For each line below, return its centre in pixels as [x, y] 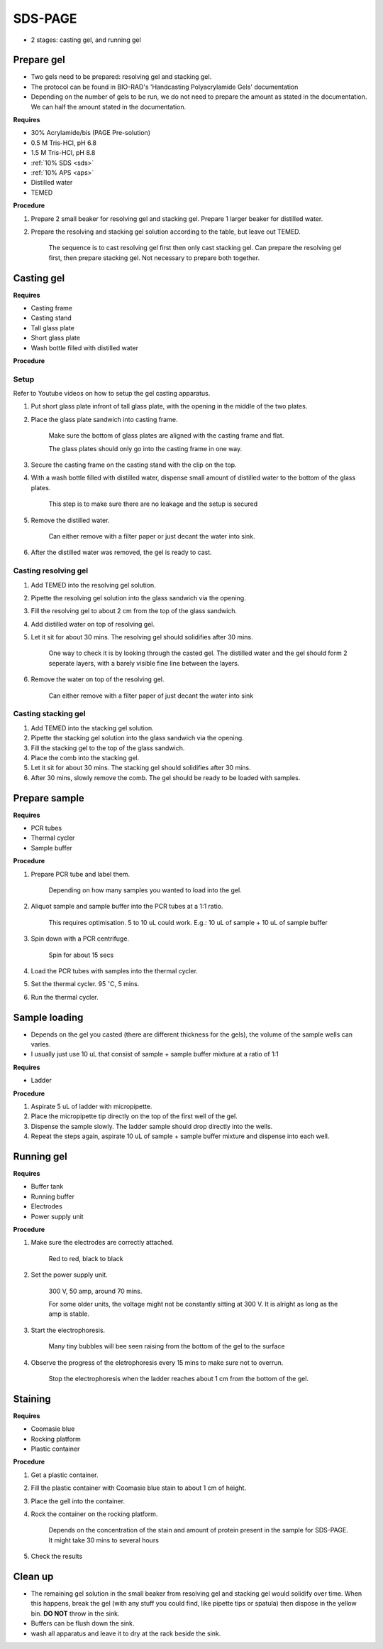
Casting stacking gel [49, 714]
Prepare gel [39, 60]
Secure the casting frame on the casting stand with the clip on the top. [134, 465]
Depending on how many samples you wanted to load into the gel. [145, 890]
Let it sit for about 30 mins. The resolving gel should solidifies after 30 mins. [142, 637]
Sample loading [48, 1017]
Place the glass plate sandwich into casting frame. [104, 419]
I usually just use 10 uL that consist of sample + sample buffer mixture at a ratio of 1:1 [155, 1054]
